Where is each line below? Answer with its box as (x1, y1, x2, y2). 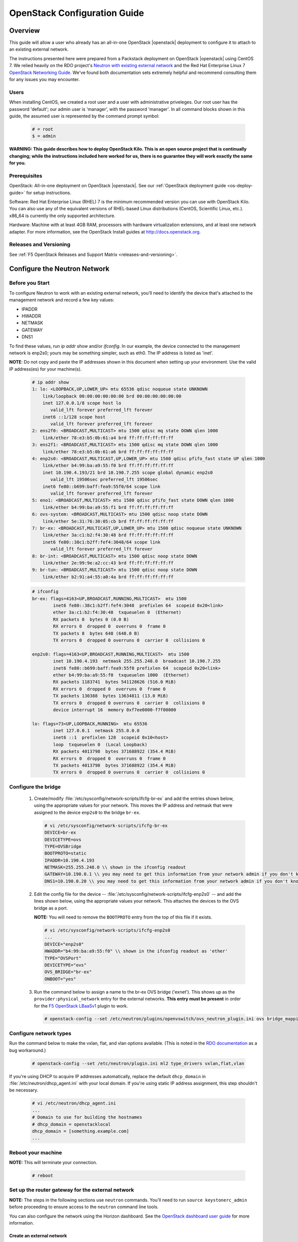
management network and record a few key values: (9, 297, 114, 303)
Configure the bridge (9, 783, 61, 790)
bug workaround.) (9, 1047, 46, 1053)
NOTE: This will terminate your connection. (9, 1160, 97, 1165)
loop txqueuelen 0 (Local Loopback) (53, 742, 148, 747)
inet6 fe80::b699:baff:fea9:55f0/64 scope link (42, 483, 161, 489)
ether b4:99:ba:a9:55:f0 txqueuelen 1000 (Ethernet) (53, 672, 190, 678)
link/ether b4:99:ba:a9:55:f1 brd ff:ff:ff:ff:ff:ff (42, 504, 174, 510)
